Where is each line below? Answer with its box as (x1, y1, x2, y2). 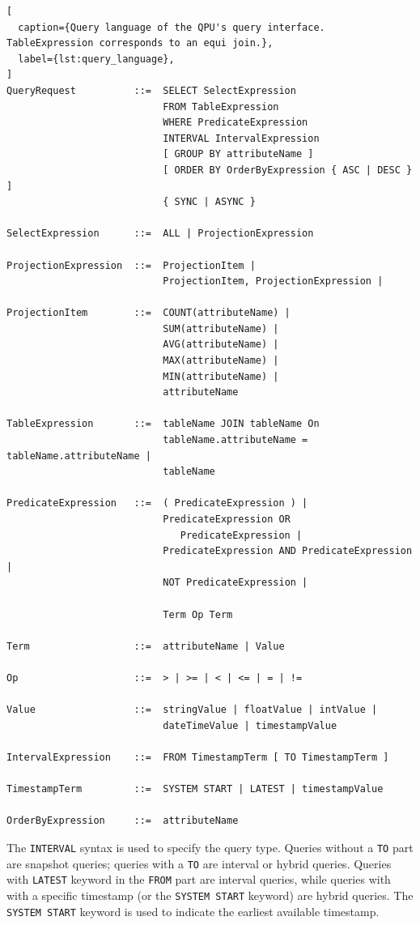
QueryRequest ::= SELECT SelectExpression (6, 84, 296, 96)
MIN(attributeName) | (163, 370, 279, 382)
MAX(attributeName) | (163, 355, 279, 367)
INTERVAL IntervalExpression (163, 132, 320, 144)
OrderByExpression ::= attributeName (6, 815, 239, 827)
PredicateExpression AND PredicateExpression (163, 545, 413, 557)
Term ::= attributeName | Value (6, 640, 285, 652)
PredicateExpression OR (163, 514, 291, 525)
